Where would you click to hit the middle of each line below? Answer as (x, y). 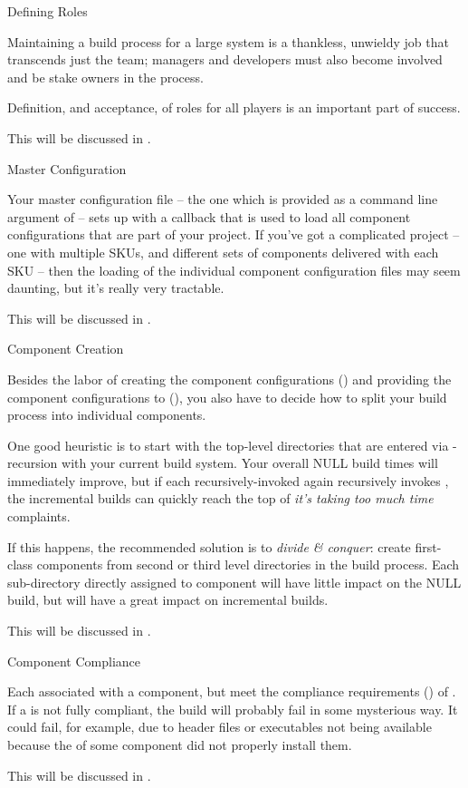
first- (428, 546)
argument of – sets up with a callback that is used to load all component (209, 216)
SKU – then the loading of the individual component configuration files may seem (234, 270)
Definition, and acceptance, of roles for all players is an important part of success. (234, 107)
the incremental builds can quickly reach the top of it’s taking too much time (220, 498)
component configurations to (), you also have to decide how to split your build (227, 397)
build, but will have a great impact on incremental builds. (168, 600)
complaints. (39, 516)
